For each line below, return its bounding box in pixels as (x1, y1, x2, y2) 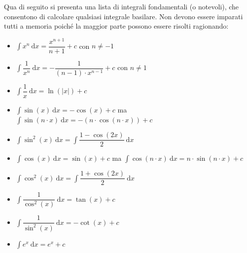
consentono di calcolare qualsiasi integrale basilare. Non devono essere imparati (4, 11, 243, 21)
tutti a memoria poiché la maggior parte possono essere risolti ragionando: (4, 21, 229, 31)
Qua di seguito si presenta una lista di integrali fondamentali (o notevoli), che (4, 1, 239, 11)
